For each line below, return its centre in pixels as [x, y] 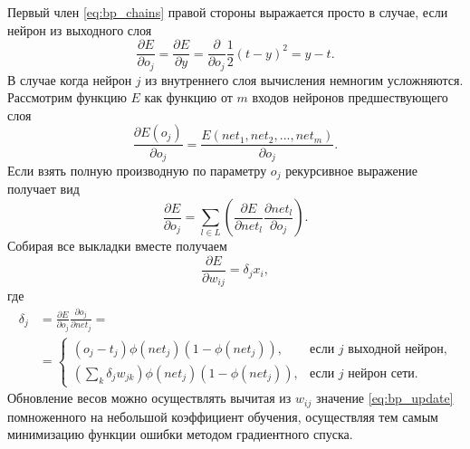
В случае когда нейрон [70, 79]
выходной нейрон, [398, 349]
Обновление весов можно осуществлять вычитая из [149, 398]
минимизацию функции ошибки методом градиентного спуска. [180, 434]
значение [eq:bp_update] [384, 398]
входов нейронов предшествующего [350, 97]
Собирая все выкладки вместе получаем [117, 246]
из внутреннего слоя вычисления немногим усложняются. [304, 79]
